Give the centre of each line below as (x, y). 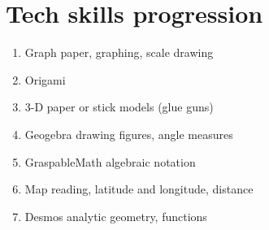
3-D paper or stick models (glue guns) (119, 107)
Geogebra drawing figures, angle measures (129, 134)
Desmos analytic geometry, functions (116, 216)
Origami (45, 79)
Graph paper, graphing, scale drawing (119, 52)
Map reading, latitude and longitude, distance (139, 189)
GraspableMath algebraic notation (110, 161)
